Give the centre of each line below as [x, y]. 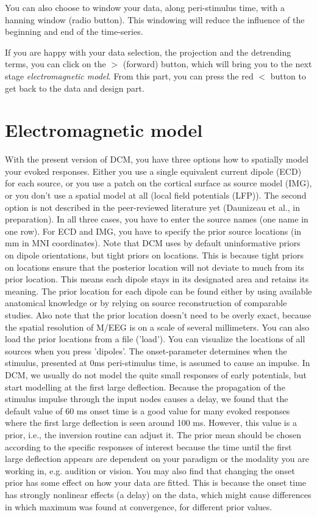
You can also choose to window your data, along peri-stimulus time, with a [145, 7]
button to [288, 75]
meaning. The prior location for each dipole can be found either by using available [158, 291]
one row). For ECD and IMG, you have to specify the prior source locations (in [153, 231]
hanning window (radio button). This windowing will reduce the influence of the [155, 19]
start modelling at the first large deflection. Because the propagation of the [145, 387]
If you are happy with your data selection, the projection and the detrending [148, 52]
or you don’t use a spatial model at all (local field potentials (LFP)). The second [156, 195]
